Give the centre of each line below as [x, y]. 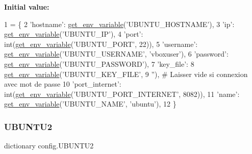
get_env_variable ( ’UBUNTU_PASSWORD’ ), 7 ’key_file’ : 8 [99, 63]
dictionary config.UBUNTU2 [49, 146]
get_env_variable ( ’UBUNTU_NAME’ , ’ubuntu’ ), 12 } [90, 104]
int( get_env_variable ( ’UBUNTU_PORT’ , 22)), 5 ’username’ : [101, 44]
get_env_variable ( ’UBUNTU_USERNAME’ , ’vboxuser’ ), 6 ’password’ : [116, 54]
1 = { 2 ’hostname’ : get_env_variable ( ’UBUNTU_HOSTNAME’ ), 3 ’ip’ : [119, 24]
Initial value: [27, 7]
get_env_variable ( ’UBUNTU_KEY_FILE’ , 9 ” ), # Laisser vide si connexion [126, 74]
